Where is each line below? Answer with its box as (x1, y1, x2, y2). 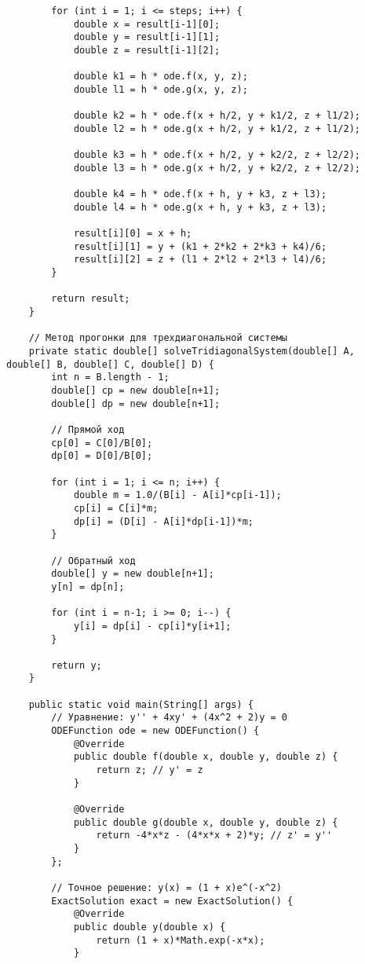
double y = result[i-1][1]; (73, 31, 221, 43)
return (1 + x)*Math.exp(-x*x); (96, 934, 265, 946)
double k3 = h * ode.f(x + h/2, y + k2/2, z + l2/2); (73, 149, 361, 161)
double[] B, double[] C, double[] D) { (6, 358, 214, 370)
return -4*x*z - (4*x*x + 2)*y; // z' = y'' (96, 830, 333, 841)
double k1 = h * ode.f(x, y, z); (73, 71, 248, 82)
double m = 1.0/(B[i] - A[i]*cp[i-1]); (73, 489, 282, 501)
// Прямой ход (51, 424, 125, 435)
